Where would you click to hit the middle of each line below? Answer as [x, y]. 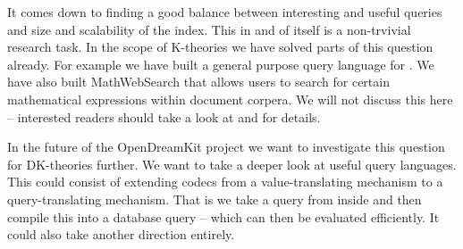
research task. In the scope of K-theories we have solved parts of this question [220, 47]
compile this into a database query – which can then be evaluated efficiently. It [223, 216]
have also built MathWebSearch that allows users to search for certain [198, 82]
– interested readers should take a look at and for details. [164, 116]
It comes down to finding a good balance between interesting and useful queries [225, 12]
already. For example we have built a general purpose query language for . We [221, 64]
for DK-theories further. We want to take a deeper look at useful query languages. [232, 164]
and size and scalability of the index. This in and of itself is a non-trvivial [209, 29]
